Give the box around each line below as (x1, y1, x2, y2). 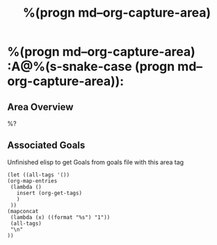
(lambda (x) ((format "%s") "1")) (10, 214, 111, 221)
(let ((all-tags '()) (7, 171, 70, 178)
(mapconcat (7, 208, 39, 214)
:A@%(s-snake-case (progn (7, 59, 175, 74)
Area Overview (7, 101, 74, 112)
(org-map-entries (7, 177, 58, 185)
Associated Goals (7, 140, 86, 151)
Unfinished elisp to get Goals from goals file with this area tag (7, 158, 184, 166)
